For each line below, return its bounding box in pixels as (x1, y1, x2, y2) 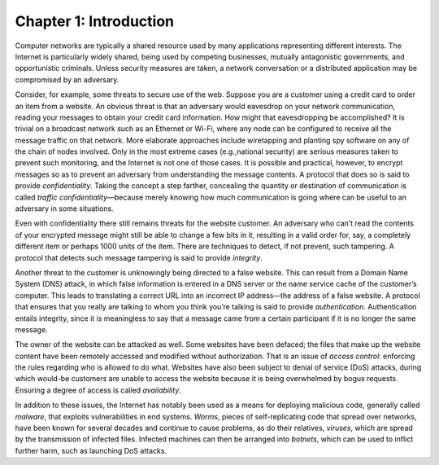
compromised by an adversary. (15, 74, 120, 85)
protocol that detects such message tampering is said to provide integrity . (15, 252, 263, 262)
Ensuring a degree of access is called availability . (15, 385, 182, 395)
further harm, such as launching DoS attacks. (15, 445, 167, 455)
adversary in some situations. (15, 204, 114, 213)
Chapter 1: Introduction (15, 12, 175, 30)
